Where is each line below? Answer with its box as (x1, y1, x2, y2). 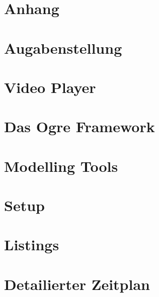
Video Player (4, 76, 96, 97)
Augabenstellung (4, 37, 122, 58)
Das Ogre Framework (4, 116, 155, 137)
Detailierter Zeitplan (4, 273, 150, 294)
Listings (4, 234, 59, 255)
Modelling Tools (4, 155, 118, 176)
